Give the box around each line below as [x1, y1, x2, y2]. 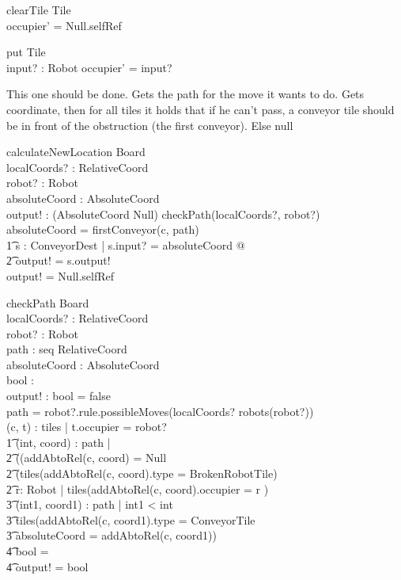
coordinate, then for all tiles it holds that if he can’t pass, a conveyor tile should [6, 101, 395, 117]
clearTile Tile [6, 2, 71, 17]
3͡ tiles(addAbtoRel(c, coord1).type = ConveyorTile [6, 511, 255, 528]
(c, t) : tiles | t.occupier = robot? [6, 418, 167, 435]
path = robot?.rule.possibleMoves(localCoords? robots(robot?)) [6, 403, 314, 419]
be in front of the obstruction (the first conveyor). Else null [6, 116, 293, 133]
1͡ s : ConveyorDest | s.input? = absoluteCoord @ [6, 236, 245, 253]
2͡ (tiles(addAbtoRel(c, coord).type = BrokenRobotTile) [6, 465, 278, 482]
